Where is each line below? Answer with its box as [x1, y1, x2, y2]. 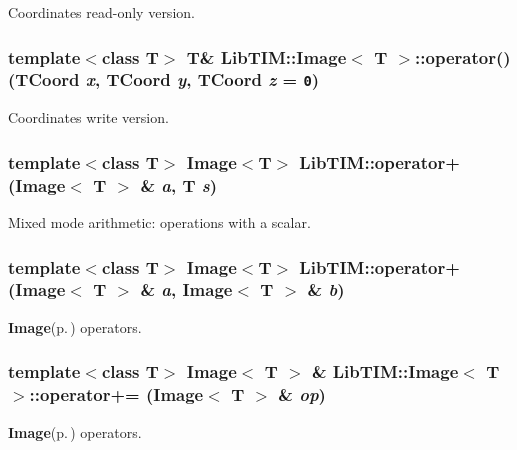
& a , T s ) [140, 172, 218, 197]
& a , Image [140, 277, 233, 302]
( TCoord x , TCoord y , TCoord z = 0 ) [8, 67, 320, 92]
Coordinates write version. [8, 107, 169, 128]
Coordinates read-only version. [8, 2, 195, 22]
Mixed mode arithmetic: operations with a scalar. [8, 212, 311, 233]
